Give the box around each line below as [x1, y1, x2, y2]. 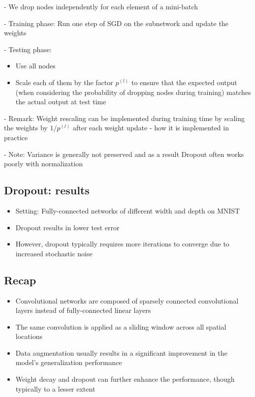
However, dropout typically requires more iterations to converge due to [15, 239, 229, 249]
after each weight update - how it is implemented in [72, 122, 229, 133]
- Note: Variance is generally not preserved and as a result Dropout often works [4, 149, 244, 159]
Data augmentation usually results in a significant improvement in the [15, 347, 227, 358]
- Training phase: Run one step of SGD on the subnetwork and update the [4, 18, 228, 28]
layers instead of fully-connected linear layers [15, 305, 151, 315]
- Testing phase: [4, 44, 52, 54]
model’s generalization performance [15, 357, 122, 367]
